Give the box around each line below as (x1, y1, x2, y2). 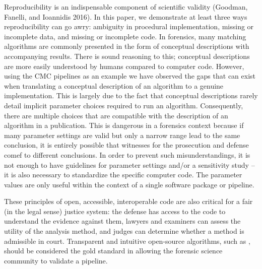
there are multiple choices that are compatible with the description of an (4, 110, 228, 120)
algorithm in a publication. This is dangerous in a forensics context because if (4, 120, 244, 130)
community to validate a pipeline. (4, 255, 108, 265)
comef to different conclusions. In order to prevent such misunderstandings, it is (4, 149, 250, 160)
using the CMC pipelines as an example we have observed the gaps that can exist (4, 71, 255, 81)
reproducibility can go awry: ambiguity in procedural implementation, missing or (4, 21, 254, 32)
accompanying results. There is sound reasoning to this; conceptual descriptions (4, 50, 250, 61)
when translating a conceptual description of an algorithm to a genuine (4, 80, 224, 91)
